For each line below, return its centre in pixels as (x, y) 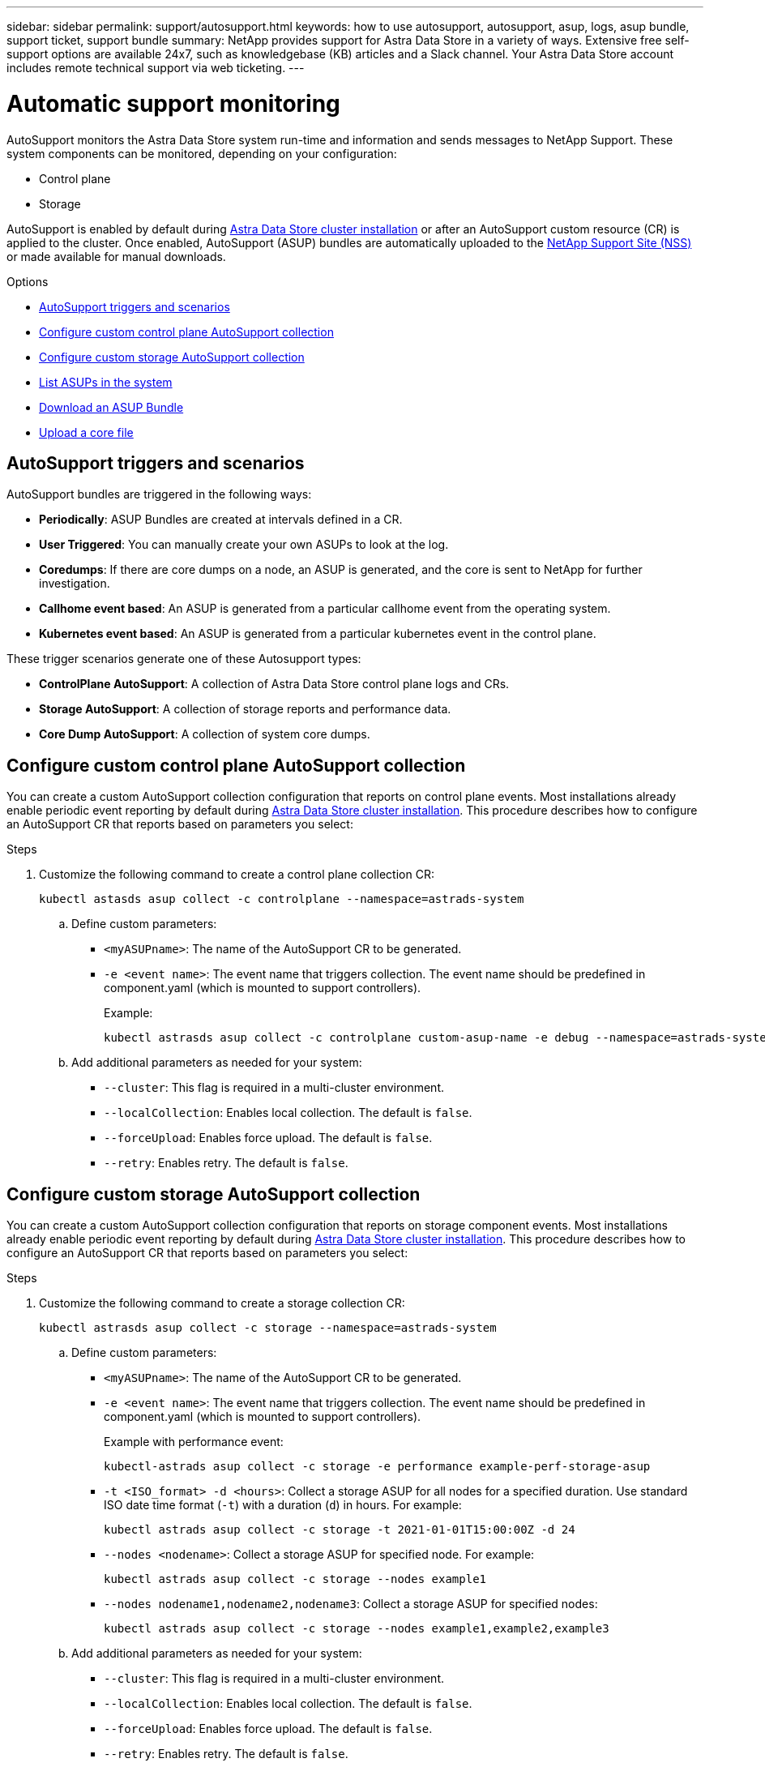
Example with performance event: (194, 1442)
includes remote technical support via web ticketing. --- (156, 68)
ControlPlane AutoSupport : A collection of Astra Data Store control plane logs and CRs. (274, 684)
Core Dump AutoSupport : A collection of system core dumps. (205, 734)
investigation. (75, 584)
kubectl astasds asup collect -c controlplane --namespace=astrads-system (282, 899)
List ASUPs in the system (106, 382)
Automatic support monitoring (173, 103)
